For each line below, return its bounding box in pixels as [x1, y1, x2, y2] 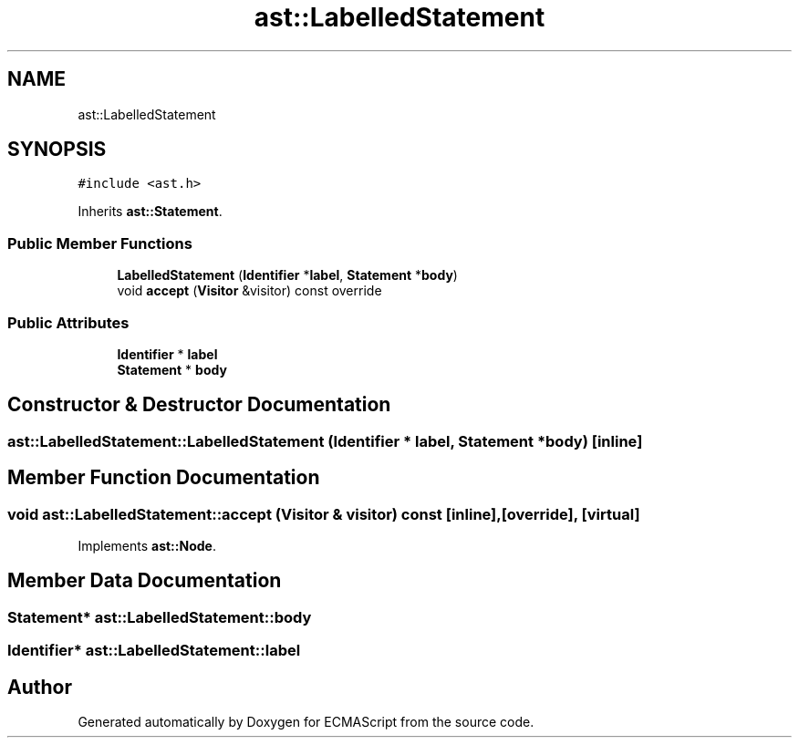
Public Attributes [7, 313, 130, 332]
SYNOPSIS [7, 138, 107, 161]
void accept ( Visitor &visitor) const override [117, 283, 382, 299]
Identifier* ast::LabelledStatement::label [7, 641, 301, 660]
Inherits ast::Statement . [78, 203, 223, 220]
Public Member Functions [7, 233, 192, 253]
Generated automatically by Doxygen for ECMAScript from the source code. [78, 714, 534, 730]
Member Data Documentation [7, 569, 282, 593]
